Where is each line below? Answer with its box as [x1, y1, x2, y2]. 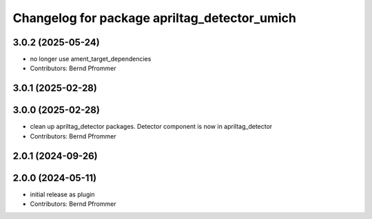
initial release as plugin [30, 190, 96, 198]
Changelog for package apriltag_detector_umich [12, 10, 296, 25]
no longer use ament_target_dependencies [30, 55, 152, 63]
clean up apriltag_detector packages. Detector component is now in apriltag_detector [30, 123, 273, 131]
